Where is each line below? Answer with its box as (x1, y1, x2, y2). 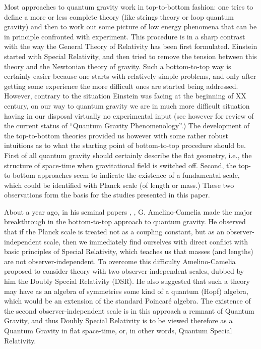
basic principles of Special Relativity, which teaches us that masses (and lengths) (4, 246, 253, 257)
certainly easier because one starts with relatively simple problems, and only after (4, 71, 256, 81)
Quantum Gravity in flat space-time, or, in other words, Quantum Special (4, 325, 232, 335)
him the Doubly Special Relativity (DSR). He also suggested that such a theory (4, 276, 250, 286)
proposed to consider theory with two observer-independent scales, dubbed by (4, 266, 244, 276)
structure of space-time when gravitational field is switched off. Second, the (4, 160, 236, 170)
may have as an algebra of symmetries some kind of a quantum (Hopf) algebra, (4, 285, 248, 296)
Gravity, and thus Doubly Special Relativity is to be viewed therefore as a (4, 315, 233, 326)
